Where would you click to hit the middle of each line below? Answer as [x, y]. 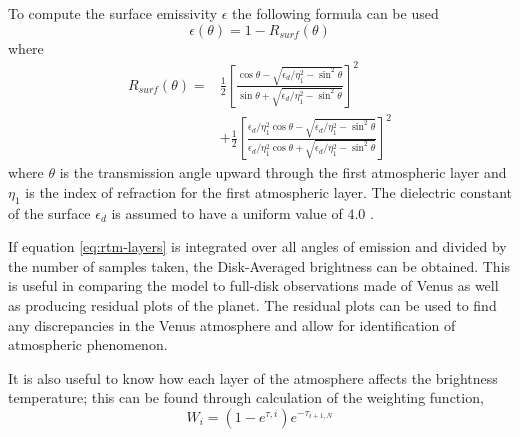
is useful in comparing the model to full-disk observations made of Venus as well [253, 285]
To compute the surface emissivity [113, 13]
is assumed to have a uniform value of [227, 212]
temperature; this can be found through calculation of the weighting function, [246, 397]
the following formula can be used [335, 13]
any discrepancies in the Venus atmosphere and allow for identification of [232, 324]
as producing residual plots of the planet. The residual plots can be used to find [252, 305]
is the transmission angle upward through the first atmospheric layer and [283, 172]
